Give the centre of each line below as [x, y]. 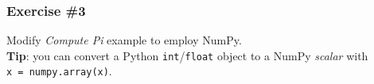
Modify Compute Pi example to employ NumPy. [124, 40]
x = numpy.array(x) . [59, 71]
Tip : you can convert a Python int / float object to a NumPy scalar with [187, 55]
